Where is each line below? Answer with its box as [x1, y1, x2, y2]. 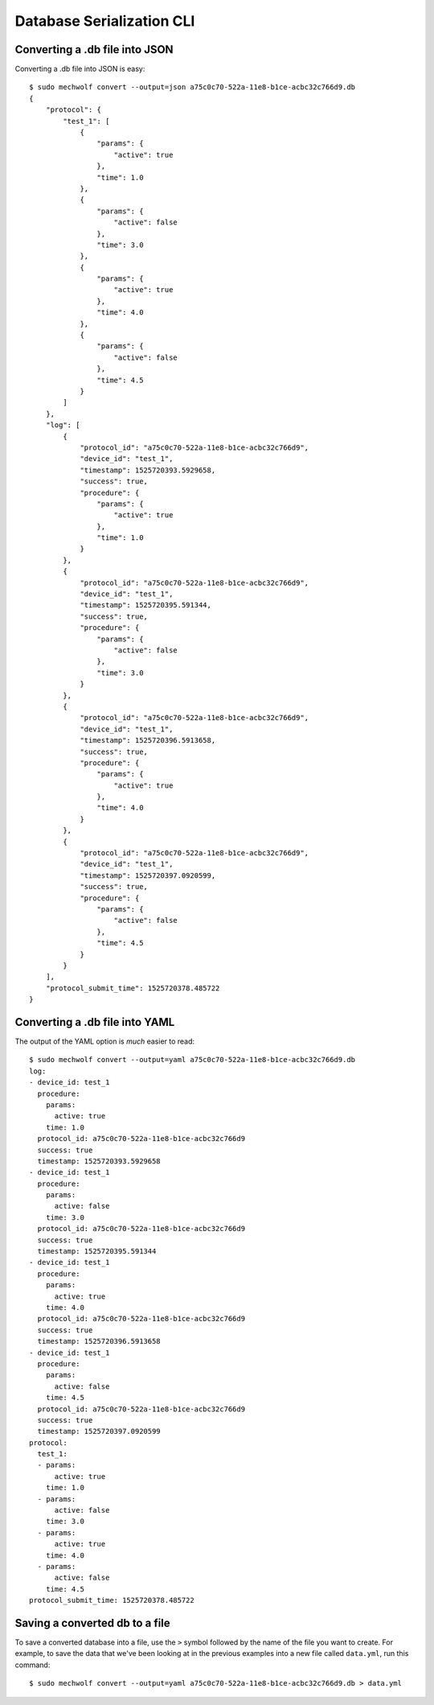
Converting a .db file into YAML [14, 1015, 175, 1029]
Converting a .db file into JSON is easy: [14, 64, 145, 74]
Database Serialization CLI [14, 12, 195, 30]
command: [14, 1660, 51, 1670]
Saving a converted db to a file [14, 1616, 170, 1629]
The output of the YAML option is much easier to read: [14, 1036, 195, 1046]
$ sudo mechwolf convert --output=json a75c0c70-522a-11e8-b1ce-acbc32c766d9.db [29, 83, 356, 92]
